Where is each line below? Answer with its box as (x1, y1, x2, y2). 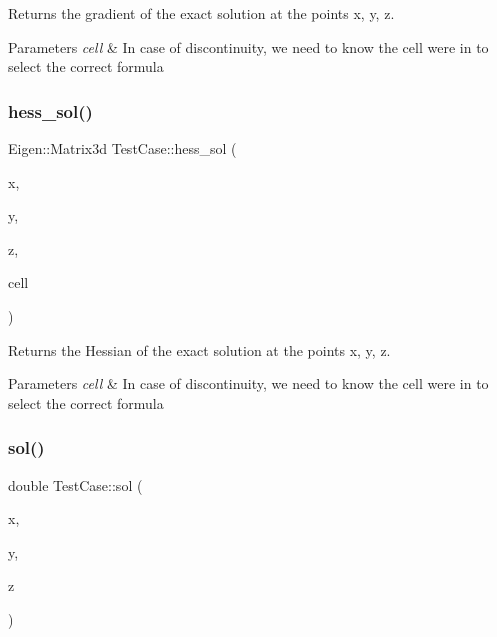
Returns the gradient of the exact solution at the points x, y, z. (8, 3, 395, 23)
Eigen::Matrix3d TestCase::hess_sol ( (8, 138, 237, 158)
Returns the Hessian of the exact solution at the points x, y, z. (8, 339, 391, 360)
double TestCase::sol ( (8, 474, 143, 495)
